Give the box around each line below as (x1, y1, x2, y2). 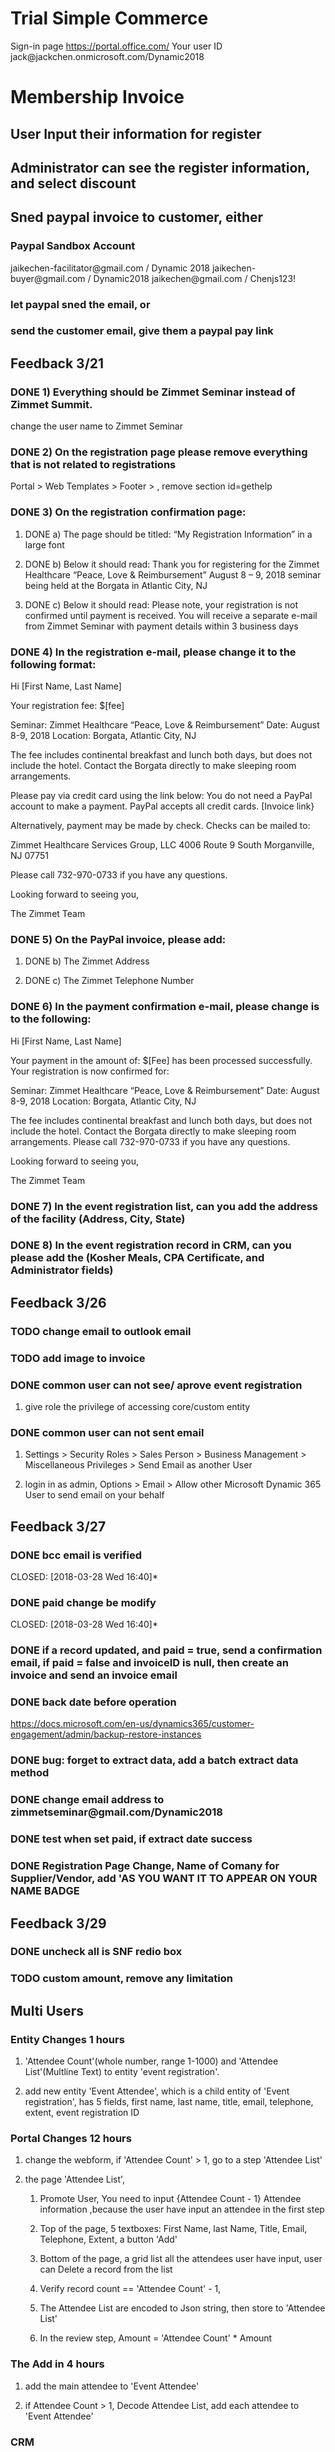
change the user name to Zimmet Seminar (10, 420, 183, 432)
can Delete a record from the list (39, 2263, 173, 2276)
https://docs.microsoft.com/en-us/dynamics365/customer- (10, 1718, 255, 1730)
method (10, 1766, 50, 1780)
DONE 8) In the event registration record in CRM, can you (10, 1238, 292, 1252)
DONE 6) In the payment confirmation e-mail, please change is (10, 1000, 320, 1014)
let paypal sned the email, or (10, 297, 151, 311)
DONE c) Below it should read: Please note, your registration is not (24, 598, 299, 611)
